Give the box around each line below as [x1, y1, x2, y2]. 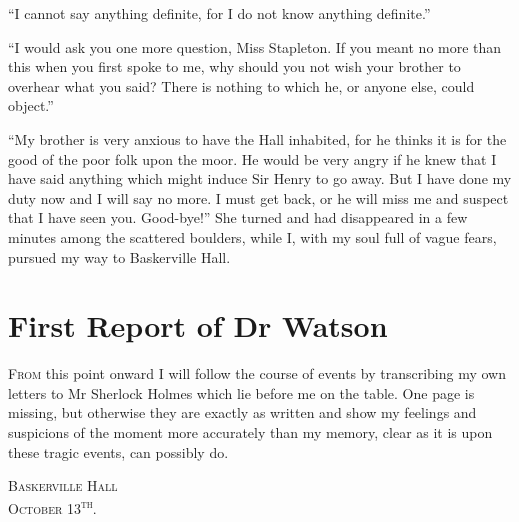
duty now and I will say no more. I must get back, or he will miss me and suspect [8, 187, 509, 208]
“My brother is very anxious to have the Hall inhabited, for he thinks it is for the [8, 128, 507, 149]
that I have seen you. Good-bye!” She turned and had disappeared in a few [8, 207, 468, 228]
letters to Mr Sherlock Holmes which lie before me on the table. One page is [8, 382, 475, 403]
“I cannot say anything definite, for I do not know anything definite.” [8, 3, 431, 23]
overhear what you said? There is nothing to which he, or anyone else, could [8, 75, 475, 96]
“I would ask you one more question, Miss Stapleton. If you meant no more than [8, 36, 502, 57]
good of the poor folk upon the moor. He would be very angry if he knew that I [8, 148, 497, 169]
